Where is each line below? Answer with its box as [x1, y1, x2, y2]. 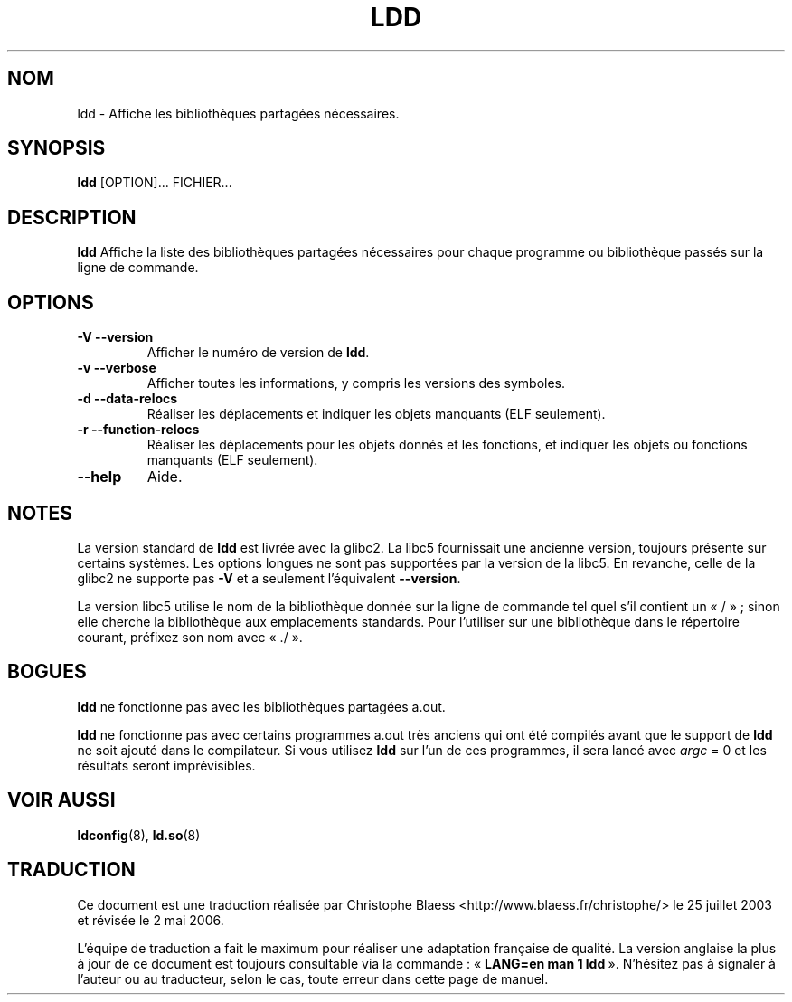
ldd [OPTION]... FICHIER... [77, 175, 232, 191]
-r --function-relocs [77, 421, 200, 438]
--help [77, 468, 122, 487]
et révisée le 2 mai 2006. [77, 912, 224, 928]
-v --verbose [77, 360, 156, 376]
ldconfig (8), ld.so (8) [77, 827, 201, 843]
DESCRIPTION [7, 205, 137, 229]
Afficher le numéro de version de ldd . [146, 345, 370, 361]
